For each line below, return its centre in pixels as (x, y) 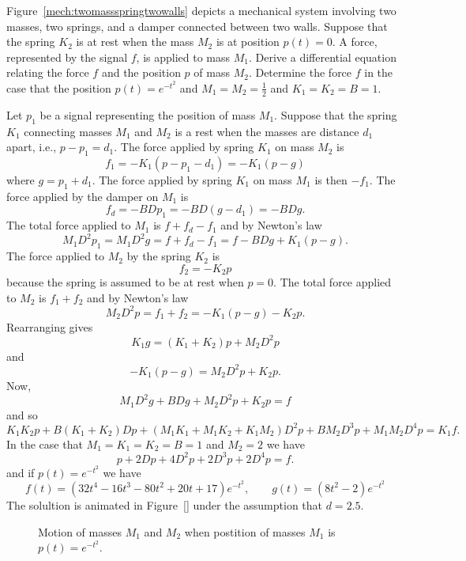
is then (331, 179)
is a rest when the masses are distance (267, 131)
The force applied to (56, 256)
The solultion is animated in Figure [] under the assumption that (165, 504)
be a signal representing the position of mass (148, 114)
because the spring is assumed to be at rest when (125, 282)
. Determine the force (300, 72)
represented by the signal (67, 57)
